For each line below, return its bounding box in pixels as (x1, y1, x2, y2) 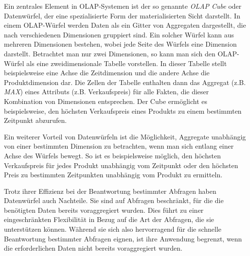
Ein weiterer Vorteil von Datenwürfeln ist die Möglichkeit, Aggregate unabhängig (4, 131, 246, 141)
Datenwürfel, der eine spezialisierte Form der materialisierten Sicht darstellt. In (4, 10, 240, 20)
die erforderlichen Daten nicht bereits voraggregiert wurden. (4, 243, 182, 253)
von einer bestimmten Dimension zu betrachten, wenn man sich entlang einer (4, 141, 234, 151)
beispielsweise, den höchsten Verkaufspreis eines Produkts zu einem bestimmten (4, 105, 242, 116)
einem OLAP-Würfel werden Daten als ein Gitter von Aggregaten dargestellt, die (4, 20, 246, 30)
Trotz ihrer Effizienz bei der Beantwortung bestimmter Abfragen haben (4, 186, 216, 196)
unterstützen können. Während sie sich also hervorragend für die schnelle (4, 224, 222, 234)
